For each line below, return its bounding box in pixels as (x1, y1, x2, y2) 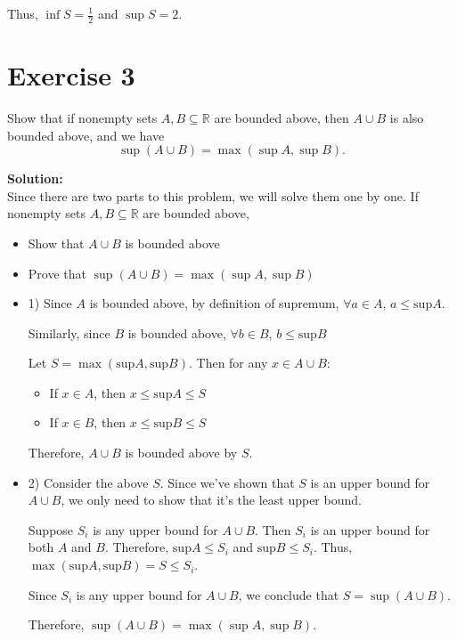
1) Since (28, 294, 72, 312)
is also (389, 108, 424, 126)
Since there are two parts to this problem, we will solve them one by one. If (7, 186, 419, 205)
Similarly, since (28, 323, 110, 342)
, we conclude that (238, 585, 339, 604)
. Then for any (188, 353, 268, 372)
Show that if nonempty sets (7, 108, 158, 126)
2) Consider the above (28, 473, 149, 491)
